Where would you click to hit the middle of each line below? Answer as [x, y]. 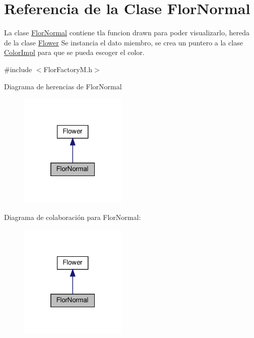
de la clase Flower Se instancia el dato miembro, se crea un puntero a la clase [123, 42]
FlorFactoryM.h [68, 69]
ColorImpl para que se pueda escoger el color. [74, 52]
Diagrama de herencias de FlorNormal [63, 86]
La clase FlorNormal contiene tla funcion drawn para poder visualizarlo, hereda [127, 33]
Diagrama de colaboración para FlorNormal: [73, 217]
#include [18, 69]
